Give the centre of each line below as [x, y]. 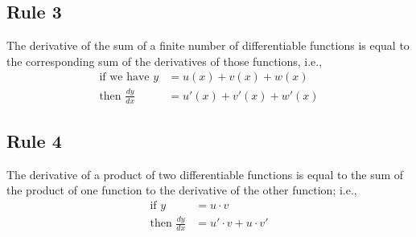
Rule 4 [34, 140]
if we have [124, 78]
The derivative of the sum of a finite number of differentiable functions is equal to [208, 45]
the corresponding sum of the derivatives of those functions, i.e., [165, 61]
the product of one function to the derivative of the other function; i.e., [182, 190]
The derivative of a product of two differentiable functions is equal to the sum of [205, 174]
